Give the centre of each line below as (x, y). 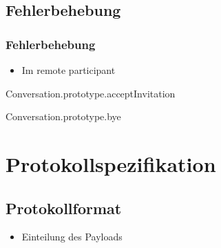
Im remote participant (69, 70)
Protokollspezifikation (111, 163)
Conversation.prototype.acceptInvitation (91, 93)
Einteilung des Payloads (72, 237)
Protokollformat (64, 208)
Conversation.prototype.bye (63, 116)
